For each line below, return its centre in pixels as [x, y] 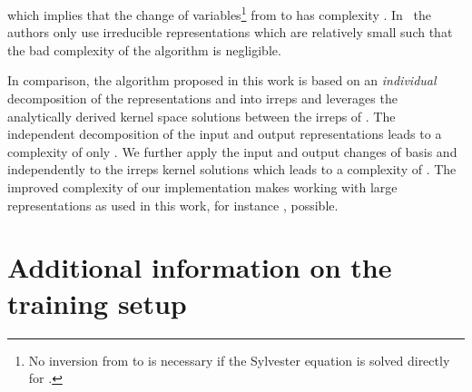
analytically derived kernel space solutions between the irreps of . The [202, 116]
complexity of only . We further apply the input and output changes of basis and [232, 151]
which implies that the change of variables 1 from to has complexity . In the [219, 13]
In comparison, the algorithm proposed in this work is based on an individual [222, 80]
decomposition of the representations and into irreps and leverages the [202, 98]
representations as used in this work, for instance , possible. [173, 205]
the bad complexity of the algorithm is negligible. [144, 49]
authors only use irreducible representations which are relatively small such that [230, 32]
